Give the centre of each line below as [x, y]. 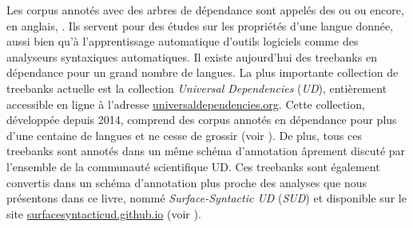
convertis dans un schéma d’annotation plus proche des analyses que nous [187, 182]
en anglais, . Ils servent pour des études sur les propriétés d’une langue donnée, [200, 25]
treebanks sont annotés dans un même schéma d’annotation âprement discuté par [206, 151]
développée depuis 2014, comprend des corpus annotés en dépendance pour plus [202, 120]
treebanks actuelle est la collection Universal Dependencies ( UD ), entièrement [197, 88]
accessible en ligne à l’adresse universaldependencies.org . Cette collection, [186, 104]
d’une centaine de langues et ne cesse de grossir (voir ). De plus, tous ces [184, 135]
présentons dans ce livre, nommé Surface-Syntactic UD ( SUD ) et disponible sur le [206, 198]
